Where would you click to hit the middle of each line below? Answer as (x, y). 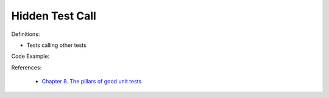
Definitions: (26, 34)
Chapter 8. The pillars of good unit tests (92, 82)
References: (27, 68)
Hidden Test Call (54, 16)
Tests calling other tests (56, 45)
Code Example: (30, 56)
